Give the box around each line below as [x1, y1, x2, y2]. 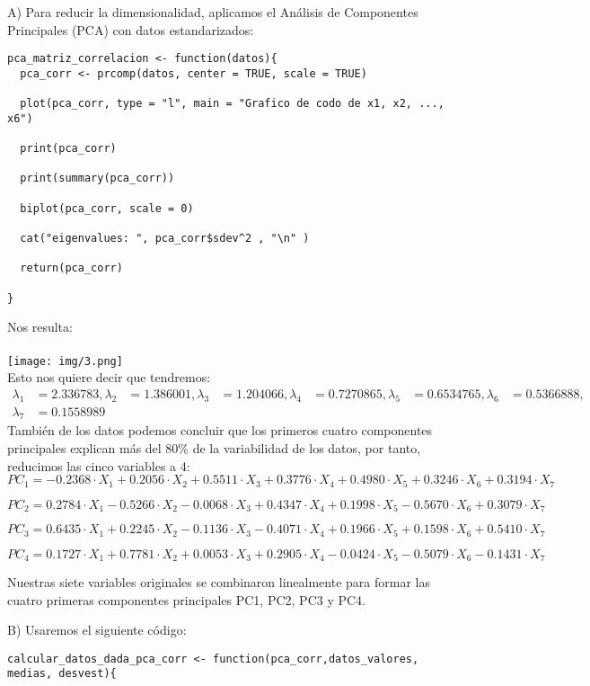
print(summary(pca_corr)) [20, 172, 175, 185]
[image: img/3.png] [7, 354, 123, 368]
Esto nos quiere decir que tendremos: [7, 368, 211, 387]
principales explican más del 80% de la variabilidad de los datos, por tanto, [7, 439, 421, 458]
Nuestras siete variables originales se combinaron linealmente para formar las [7, 573, 430, 592]
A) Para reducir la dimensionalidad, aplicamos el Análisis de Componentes [7, 3, 418, 21]
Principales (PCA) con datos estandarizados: [7, 20, 254, 39]
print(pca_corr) [20, 142, 117, 156]
